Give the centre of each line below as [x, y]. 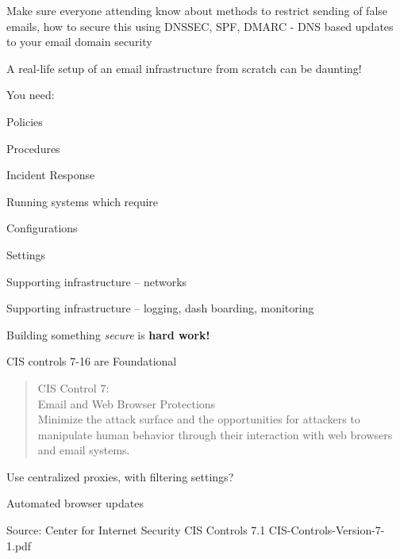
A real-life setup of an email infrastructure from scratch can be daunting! [184, 68]
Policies [25, 121]
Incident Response [51, 175]
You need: [31, 95]
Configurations [42, 228]
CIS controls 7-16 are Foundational [92, 361]
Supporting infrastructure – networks [97, 281]
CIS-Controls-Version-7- [327, 530]
